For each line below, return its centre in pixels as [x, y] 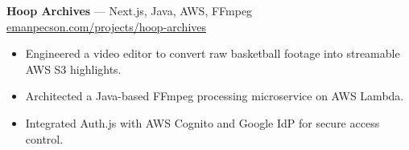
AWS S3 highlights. [73, 69]
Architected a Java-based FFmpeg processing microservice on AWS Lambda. [215, 96]
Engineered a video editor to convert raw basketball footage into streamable [213, 53]
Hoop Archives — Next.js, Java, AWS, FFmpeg [130, 10]
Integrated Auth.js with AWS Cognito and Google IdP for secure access [202, 122]
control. [44, 138]
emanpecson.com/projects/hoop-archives [107, 26]
